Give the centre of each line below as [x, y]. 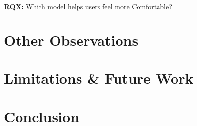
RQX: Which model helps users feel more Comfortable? [88, 6]
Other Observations [71, 40]
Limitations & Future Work [99, 78]
